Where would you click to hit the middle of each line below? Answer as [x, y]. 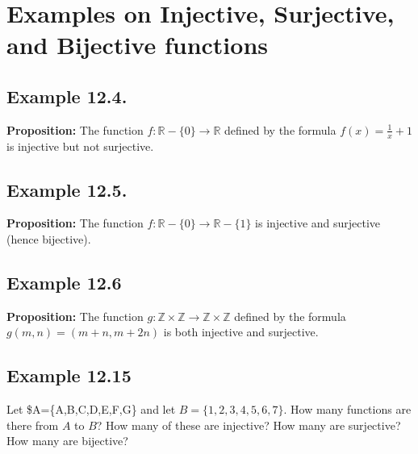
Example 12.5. [67, 189]
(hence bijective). [49, 238]
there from [33, 425]
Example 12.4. [67, 96]
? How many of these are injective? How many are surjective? [249, 425]
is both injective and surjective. [241, 332]
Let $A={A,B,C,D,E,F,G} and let [91, 409]
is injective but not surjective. [80, 146]
